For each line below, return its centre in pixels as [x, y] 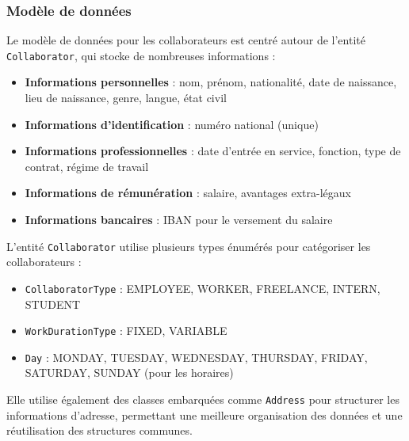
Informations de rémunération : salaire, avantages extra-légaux [188, 193]
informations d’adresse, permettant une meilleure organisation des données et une [204, 414]
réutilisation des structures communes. [99, 430]
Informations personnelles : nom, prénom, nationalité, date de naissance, [211, 82]
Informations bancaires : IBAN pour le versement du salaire [179, 220]
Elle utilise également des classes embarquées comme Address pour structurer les [203, 399]
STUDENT [53, 304]
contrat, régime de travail [87, 166]
